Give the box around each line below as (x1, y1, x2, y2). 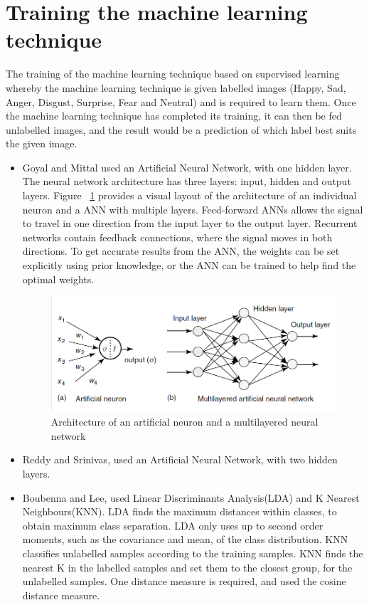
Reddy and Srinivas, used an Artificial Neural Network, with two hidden (22, 452, 338, 467)
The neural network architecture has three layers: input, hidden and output (22, 174, 351, 189)
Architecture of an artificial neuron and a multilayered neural (50, 414, 319, 429)
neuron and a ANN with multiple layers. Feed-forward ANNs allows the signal (22, 201, 363, 216)
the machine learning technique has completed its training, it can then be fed (6, 108, 342, 123)
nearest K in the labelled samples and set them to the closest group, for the (22, 559, 353, 574)
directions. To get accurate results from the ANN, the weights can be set (22, 243, 340, 258)
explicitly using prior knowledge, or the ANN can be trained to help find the (22, 258, 356, 273)
